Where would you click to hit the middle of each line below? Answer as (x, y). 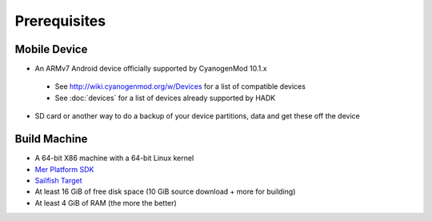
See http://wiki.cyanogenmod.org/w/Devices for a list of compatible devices (180, 86)
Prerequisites (60, 21)
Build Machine (51, 139)
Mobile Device (51, 49)
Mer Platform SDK (64, 169)
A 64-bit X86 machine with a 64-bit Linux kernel (114, 158)
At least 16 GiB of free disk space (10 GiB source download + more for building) (165, 191)
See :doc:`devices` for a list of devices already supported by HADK (165, 98)
